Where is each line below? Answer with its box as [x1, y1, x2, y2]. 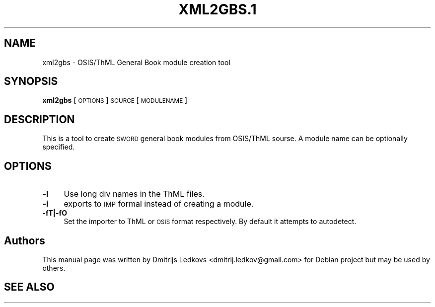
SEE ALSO [4, 281, 55, 294]
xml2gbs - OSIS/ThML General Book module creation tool [42, 58, 230, 67]
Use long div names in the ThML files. [64, 189, 205, 199]
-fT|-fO [42, 209, 67, 218]
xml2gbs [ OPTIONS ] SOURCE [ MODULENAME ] [42, 96, 188, 105]
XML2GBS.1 [178, 1, 257, 18]
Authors [4, 234, 45, 247]
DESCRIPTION [4, 113, 75, 126]
